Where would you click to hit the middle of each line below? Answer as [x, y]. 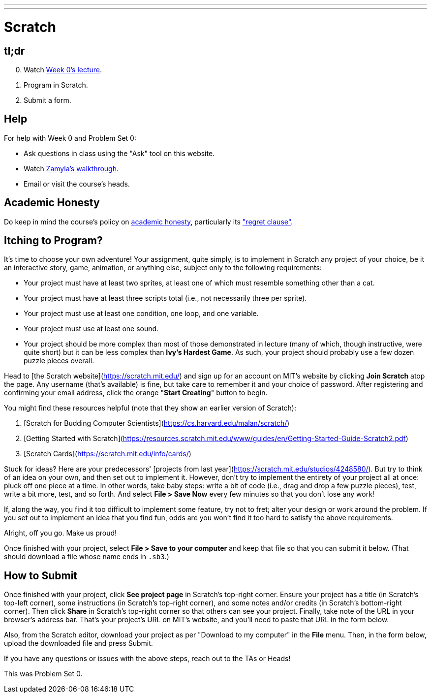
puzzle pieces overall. [59, 361]
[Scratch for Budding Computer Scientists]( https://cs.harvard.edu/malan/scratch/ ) [157, 423]
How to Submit [41, 575]
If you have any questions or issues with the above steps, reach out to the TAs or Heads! [147, 659]
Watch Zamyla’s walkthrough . [71, 168]
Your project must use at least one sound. [91, 329]
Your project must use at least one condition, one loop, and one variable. [141, 314]
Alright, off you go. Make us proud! [61, 533]
